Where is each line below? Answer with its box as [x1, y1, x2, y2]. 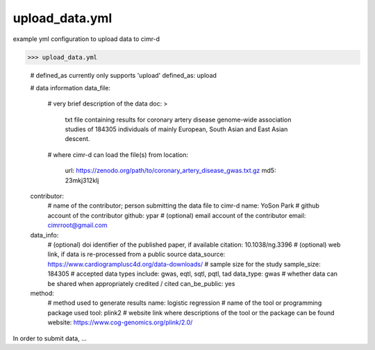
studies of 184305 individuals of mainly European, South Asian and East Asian [65, 125, 288, 133]
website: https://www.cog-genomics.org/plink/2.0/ [47, 318, 193, 326]
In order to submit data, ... [12, 334, 87, 342]
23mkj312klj [65, 176, 99, 184]
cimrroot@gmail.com [47, 221, 108, 229]
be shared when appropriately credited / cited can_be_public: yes [47, 279, 235, 287]
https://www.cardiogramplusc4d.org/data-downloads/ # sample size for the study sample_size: [47, 260, 321, 268]
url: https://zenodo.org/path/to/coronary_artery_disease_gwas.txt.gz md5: [65, 167, 276, 175]
